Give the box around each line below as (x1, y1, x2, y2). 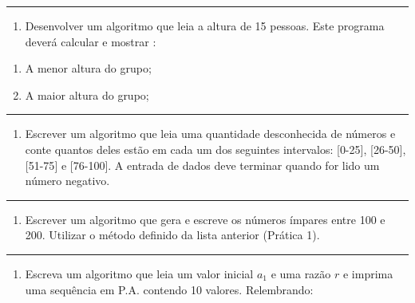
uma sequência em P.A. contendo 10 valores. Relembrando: (25, 281, 314, 297)
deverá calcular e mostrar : (25, 33, 156, 49)
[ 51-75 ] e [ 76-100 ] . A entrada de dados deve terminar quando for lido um (25, 156, 380, 173)
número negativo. (25, 172, 110, 189)
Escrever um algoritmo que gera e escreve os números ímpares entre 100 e (25, 211, 385, 227)
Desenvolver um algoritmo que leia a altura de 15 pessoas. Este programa (25, 18, 385, 33)
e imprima (342, 265, 393, 281)
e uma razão (271, 265, 331, 281)
